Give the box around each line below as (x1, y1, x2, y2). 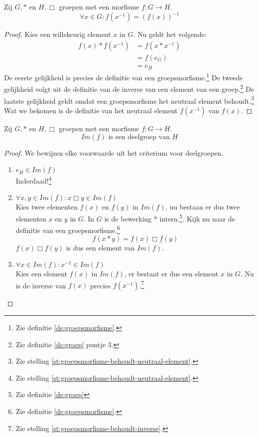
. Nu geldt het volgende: (133, 29, 207, 39)
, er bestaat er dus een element (124, 268, 219, 279)
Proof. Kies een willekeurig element (4, 29, 111, 39)
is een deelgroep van (108, 133, 170, 141)
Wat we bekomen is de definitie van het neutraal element (4, 105, 178, 115)
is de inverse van (15, 280, 66, 290)
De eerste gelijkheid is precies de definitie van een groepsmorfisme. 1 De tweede (4, 71, 243, 82)
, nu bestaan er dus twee (165, 202, 240, 212)
